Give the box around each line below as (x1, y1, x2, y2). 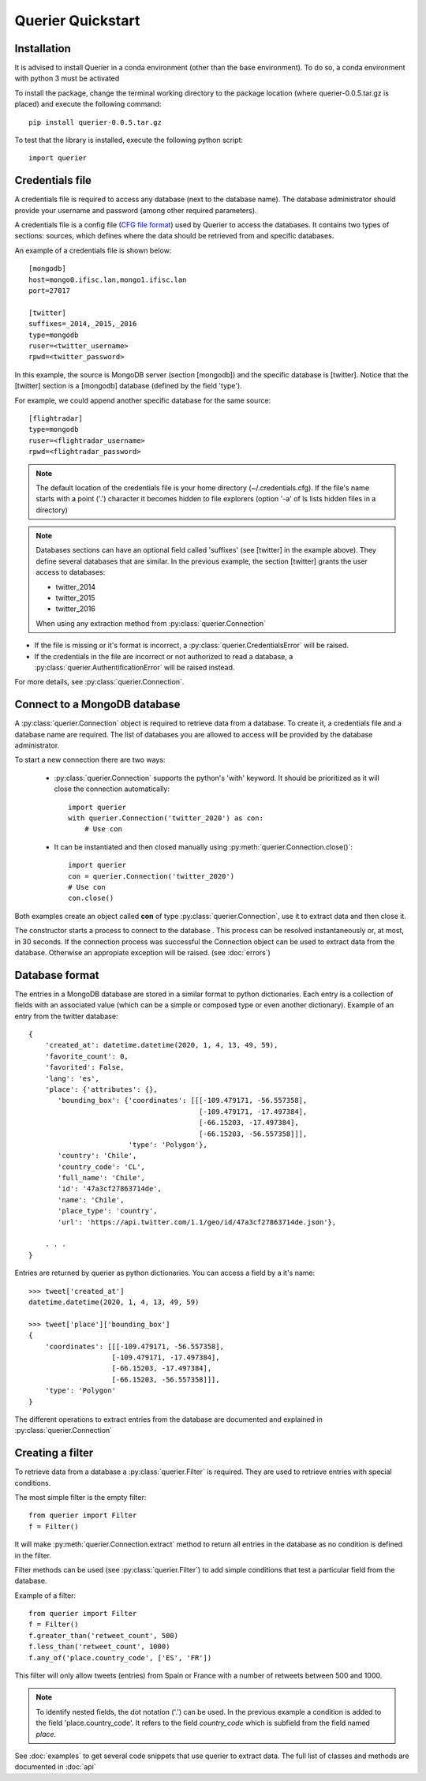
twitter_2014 (55, 582, 96, 591)
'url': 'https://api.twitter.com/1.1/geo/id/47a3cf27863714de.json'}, (58, 1217, 337, 1227)
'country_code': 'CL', (58, 1162, 146, 1172)
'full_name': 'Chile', (58, 1173, 146, 1183)
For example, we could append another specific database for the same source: (14, 396, 271, 405)
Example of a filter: (14, 1591, 77, 1600)
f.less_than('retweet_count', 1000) (28, 1642, 170, 1652)
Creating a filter (14, 1446, 94, 1460)
